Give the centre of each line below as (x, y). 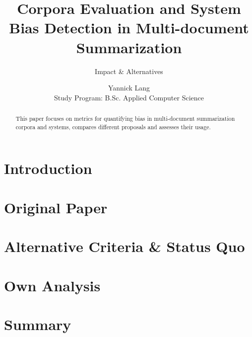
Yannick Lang (129, 88)
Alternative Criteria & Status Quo (125, 246)
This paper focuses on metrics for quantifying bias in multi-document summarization (125, 119)
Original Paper (56, 207)
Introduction (48, 168)
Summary (38, 324)
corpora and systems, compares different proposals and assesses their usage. (113, 126)
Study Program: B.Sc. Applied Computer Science (129, 97)
